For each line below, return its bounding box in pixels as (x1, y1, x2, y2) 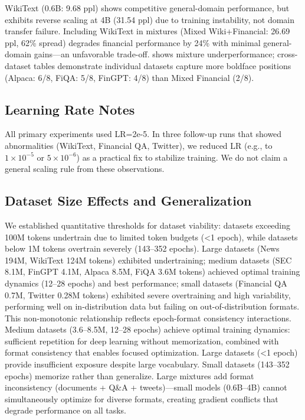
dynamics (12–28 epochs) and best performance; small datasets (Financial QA (5, 276, 287, 289)
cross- (277, 48, 298, 60)
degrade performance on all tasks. (5, 404, 126, 416)
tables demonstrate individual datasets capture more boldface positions (34, 59, 291, 71)
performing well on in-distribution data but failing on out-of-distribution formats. (5, 300, 300, 312)
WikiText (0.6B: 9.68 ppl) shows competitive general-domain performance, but (5, 2, 290, 14)
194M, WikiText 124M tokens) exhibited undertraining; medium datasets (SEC (5, 253, 292, 266)
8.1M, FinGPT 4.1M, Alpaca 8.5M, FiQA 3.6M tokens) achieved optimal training (5, 265, 300, 278)
